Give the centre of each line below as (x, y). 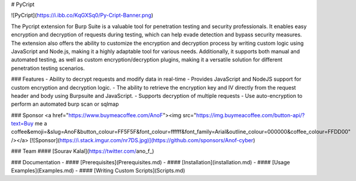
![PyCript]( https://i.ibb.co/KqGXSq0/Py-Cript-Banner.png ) (82, 16)
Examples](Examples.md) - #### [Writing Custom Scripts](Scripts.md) (98, 171)
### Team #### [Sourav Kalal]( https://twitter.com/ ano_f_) (83, 151)
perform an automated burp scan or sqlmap (65, 104)
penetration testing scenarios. (48, 68)
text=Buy (22, 124)
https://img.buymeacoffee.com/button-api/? (250, 115)
